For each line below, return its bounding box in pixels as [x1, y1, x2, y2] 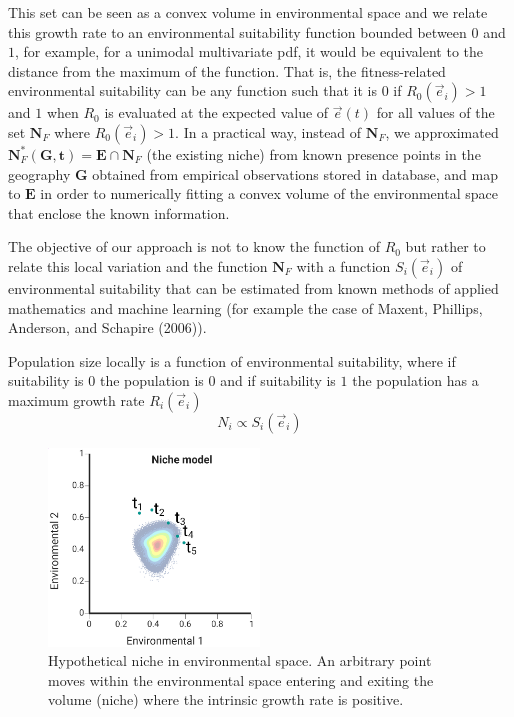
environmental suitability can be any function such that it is [8, 80, 377, 101]
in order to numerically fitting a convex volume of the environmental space [40, 183, 498, 204]
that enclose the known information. [8, 202, 230, 223]
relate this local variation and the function [8, 255, 268, 276]
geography [8, 163, 71, 184]
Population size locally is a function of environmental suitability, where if [8, 350, 456, 371]
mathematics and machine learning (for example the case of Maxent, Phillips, [8, 297, 483, 318]
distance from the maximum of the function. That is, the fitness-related [8, 60, 446, 81]
